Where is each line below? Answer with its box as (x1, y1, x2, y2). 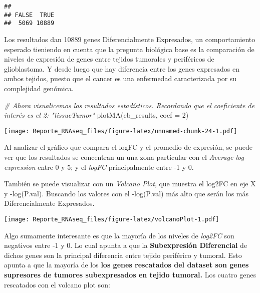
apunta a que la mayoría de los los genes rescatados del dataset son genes (4, 259, 249, 270)
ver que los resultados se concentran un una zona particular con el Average (4, 151, 233, 162)
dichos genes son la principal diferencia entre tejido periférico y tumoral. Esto (4, 249, 242, 260)
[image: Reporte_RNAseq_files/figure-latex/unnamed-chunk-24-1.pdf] (4, 127, 237, 135)
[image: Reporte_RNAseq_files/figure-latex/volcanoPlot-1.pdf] (4, 215, 219, 223)
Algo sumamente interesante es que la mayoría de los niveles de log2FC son (4, 230, 234, 240)
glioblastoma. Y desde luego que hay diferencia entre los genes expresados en (4, 63, 239, 74)
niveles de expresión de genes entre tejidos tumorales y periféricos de (4, 54, 214, 64)
